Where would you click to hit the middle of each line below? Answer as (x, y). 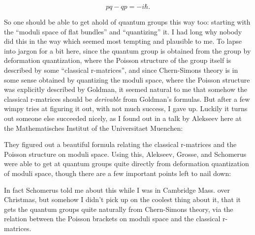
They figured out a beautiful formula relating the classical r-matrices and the (120, 144)
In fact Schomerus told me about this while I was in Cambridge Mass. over (117, 190)
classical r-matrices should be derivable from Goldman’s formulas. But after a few (127, 99)
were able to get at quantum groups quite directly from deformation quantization (127, 163)
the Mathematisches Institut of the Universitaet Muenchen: (94, 128)
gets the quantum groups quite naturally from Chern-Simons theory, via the (119, 209)
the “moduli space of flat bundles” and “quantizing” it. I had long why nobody (123, 31)
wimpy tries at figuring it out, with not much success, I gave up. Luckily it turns (126, 108)
